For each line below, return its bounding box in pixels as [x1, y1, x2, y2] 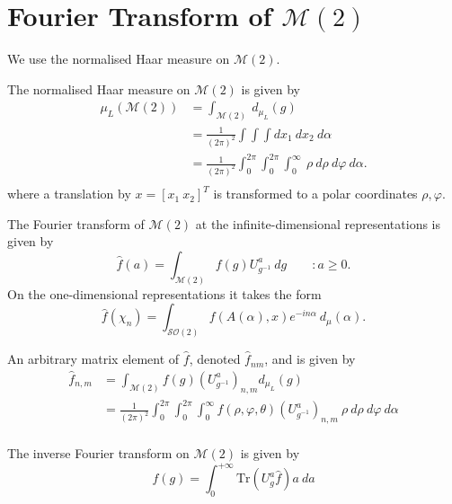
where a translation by [7, 184, 131, 203]
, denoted [189, 349, 241, 368]
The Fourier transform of [7, 214, 145, 233]
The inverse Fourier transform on [7, 444, 190, 463]
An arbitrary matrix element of [7, 349, 180, 368]
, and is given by [264, 349, 356, 368]
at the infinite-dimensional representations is [195, 214, 441, 233]
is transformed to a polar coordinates [213, 184, 418, 203]
